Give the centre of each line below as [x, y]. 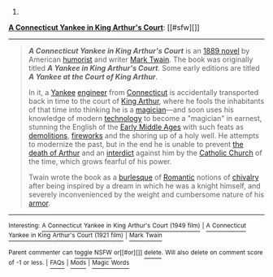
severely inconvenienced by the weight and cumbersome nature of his [146, 195]
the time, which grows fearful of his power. [100, 161]
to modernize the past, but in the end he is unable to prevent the [136, 144]
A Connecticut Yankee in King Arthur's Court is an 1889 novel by [139, 51]
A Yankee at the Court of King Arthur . [93, 77]
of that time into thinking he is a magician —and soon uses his [131, 110]
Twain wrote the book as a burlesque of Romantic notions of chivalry [143, 177]
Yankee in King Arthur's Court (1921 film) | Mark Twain [85, 236]
